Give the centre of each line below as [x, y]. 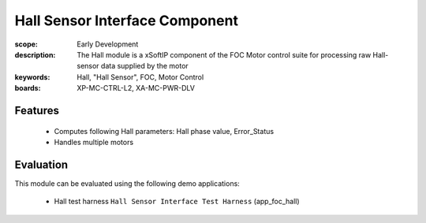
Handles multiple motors [94, 142]
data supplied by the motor [144, 66]
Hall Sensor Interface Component [126, 20]
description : [35, 54]
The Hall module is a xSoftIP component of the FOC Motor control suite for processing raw [224, 54]
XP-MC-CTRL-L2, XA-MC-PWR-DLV [136, 88]
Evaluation [41, 164]
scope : [26, 44]
